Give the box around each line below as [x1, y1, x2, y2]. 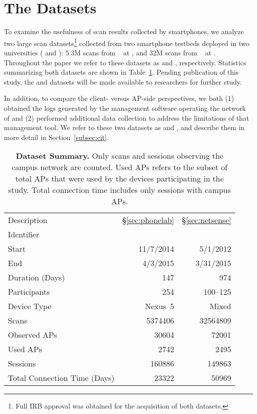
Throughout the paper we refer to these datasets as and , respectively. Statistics [4, 57, 246, 67]
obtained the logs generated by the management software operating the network [4, 102, 246, 113]
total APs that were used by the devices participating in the [15, 173, 224, 184]
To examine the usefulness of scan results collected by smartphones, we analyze [4, 26, 244, 37]
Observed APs [8, 329, 57, 341]
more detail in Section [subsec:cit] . [4, 132, 109, 142]
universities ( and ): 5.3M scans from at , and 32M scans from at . [4, 47, 216, 57]
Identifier [8, 229, 40, 240]
